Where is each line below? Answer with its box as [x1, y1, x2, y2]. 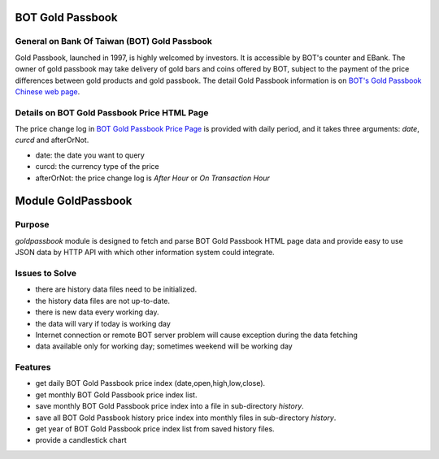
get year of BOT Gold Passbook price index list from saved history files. [35, 423, 276, 434]
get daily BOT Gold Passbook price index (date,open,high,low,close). [35, 379, 266, 388]
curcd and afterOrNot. [15, 135, 89, 145]
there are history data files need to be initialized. [35, 284, 198, 294]
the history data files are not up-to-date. [35, 296, 171, 305]
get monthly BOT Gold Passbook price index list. [35, 390, 198, 400]
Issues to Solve [15, 267, 77, 279]
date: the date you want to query [35, 150, 146, 160]
